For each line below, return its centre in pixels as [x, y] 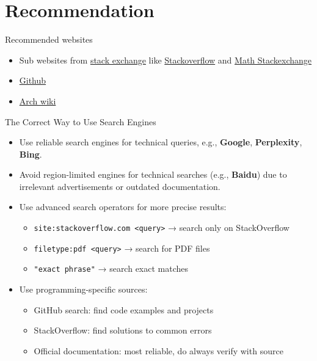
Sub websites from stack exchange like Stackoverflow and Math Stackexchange [166, 60]
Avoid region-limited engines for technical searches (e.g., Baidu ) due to [153, 174]
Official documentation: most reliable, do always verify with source [158, 350]
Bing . [31, 154]
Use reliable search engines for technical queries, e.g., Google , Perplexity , [161, 142]
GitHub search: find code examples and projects [124, 309]
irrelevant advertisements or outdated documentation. [120, 186]
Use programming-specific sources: [83, 289]
